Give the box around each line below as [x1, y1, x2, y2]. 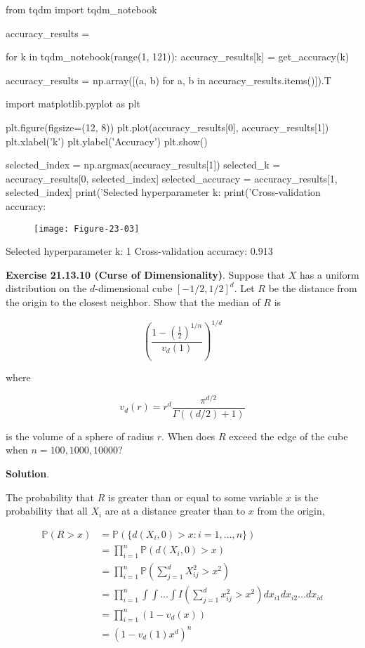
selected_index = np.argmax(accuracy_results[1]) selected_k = [6, 157, 281, 172]
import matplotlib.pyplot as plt [6, 96, 140, 111]
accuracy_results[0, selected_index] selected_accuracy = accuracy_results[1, [6, 171, 338, 185]
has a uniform [300, 267, 359, 282]
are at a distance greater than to [105, 503, 246, 518]
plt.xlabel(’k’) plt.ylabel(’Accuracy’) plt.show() [6, 133, 208, 148]
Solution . [6, 465, 50, 480]
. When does [161, 428, 215, 443]
